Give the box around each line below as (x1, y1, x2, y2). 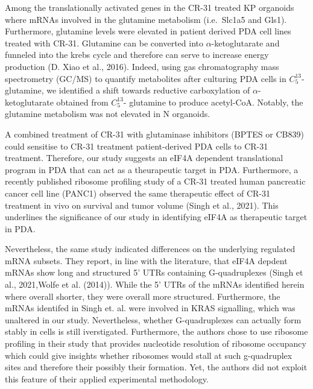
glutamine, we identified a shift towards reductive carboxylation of (5, 84, 250, 96)
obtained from (56, 95, 109, 108)
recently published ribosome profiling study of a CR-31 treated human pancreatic (5, 175, 306, 188)
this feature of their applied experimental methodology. (5, 372, 209, 385)
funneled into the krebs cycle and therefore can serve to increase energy (5, 48, 269, 61)
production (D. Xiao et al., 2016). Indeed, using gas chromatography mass (5, 60, 279, 72)
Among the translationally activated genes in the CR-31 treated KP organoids (5, 1, 294, 13)
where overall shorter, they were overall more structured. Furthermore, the (5, 289, 280, 302)
